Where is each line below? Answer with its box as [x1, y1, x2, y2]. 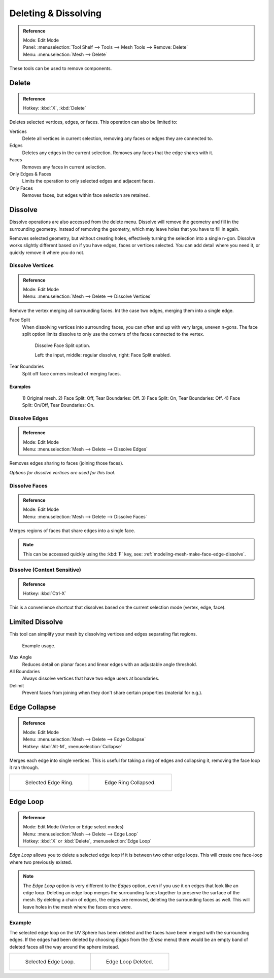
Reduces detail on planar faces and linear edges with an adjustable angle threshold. [22, 661, 197, 667]
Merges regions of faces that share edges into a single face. [9, 528, 135, 534]
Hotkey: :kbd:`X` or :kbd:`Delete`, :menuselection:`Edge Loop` [23, 838, 152, 844]
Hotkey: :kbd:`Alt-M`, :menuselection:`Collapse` [23, 743, 123, 749]
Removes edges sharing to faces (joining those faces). [9, 460, 124, 466]
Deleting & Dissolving [9, 8, 101, 19]
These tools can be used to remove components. [9, 65, 112, 72]
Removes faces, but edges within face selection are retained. [22, 192, 150, 198]
